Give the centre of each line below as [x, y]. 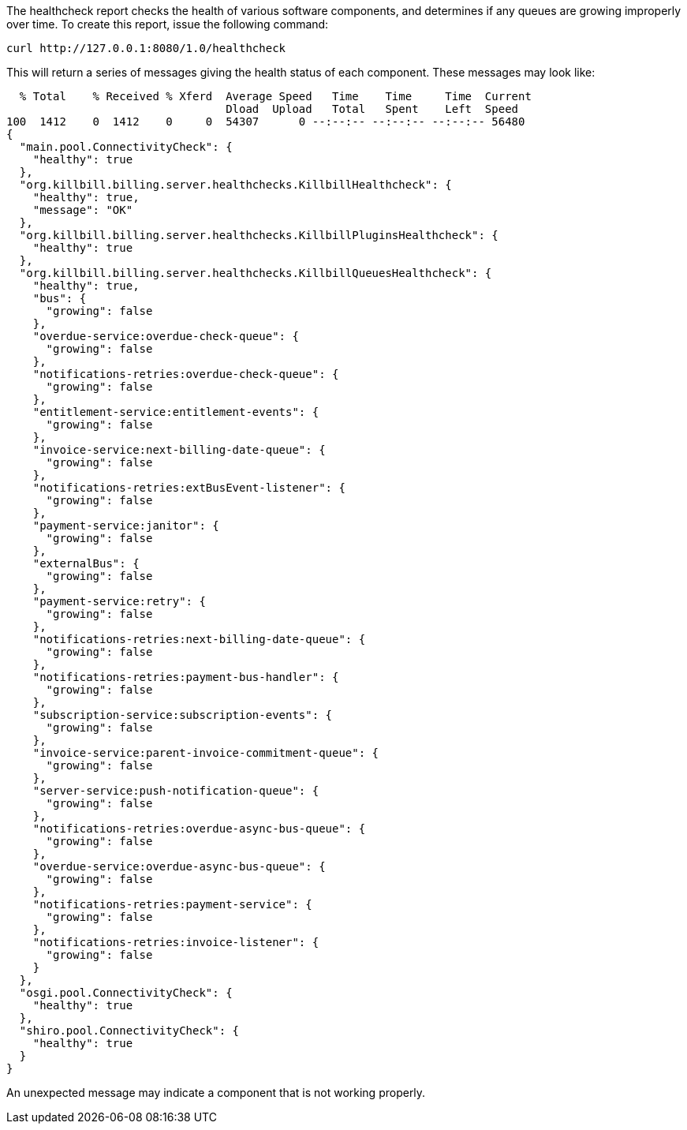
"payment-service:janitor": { [126, 526]
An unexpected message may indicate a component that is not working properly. [216, 1093]
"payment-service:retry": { [119, 601]
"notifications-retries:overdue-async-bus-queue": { [199, 829]
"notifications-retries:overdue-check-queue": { [186, 374]
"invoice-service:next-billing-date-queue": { [179, 450]
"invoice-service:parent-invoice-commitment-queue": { [206, 753]
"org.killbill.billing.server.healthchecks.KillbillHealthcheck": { [235, 185]
